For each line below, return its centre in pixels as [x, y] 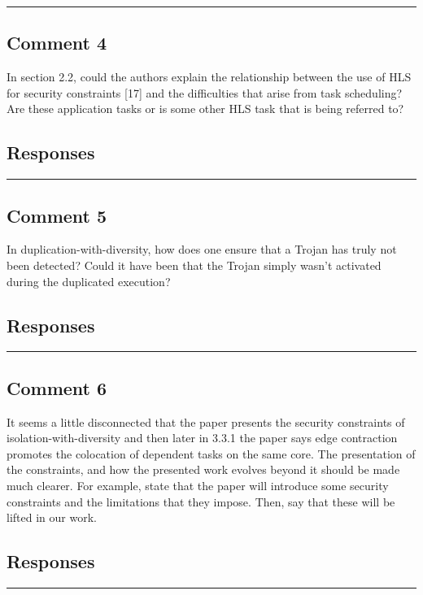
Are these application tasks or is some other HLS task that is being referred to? [205, 109]
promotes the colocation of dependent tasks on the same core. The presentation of [211, 453]
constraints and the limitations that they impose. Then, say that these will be [201, 501]
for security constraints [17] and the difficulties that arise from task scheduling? [205, 92]
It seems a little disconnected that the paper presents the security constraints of [206, 421]
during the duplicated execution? [89, 281]
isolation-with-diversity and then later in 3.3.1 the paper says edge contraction [202, 438]
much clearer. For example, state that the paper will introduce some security [198, 485]
